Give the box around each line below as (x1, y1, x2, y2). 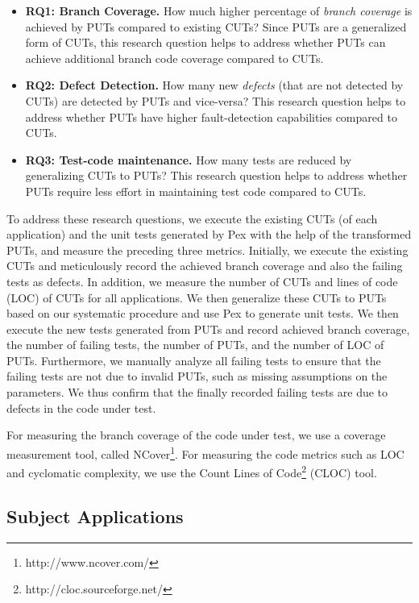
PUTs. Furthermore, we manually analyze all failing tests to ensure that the (6, 351, 381, 368)
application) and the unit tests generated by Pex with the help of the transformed (6, 226, 412, 243)
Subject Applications (6, 503, 184, 528)
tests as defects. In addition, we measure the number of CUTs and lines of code (6, 272, 398, 289)
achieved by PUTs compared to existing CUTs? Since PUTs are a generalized (25, 18, 407, 35)
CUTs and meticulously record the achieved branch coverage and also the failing (6, 257, 403, 274)
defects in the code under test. (6, 399, 156, 416)
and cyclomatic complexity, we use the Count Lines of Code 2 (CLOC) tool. (6, 462, 377, 480)
